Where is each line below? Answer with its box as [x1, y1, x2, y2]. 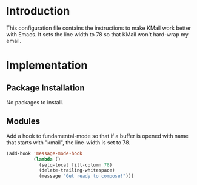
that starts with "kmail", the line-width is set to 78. [6, 138, 131, 146]
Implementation [6, 59, 88, 72]
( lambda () [33, 156, 61, 162]
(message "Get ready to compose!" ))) [38, 173, 135, 180]
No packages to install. [6, 98, 64, 106]
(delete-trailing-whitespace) [38, 167, 115, 173]
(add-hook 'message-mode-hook [6, 150, 83, 156]
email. [6, 37, 22, 44]
